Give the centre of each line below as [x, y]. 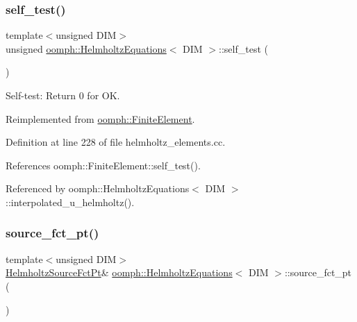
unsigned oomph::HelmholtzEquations [86, 48]
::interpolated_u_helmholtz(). [70, 202]
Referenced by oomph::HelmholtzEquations [98, 188]
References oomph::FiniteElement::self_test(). [103, 165]
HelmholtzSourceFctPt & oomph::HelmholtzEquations [119, 272]
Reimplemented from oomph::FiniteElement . [100, 118]
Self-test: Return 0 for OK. [63, 95]
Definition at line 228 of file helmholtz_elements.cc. [116, 142]
